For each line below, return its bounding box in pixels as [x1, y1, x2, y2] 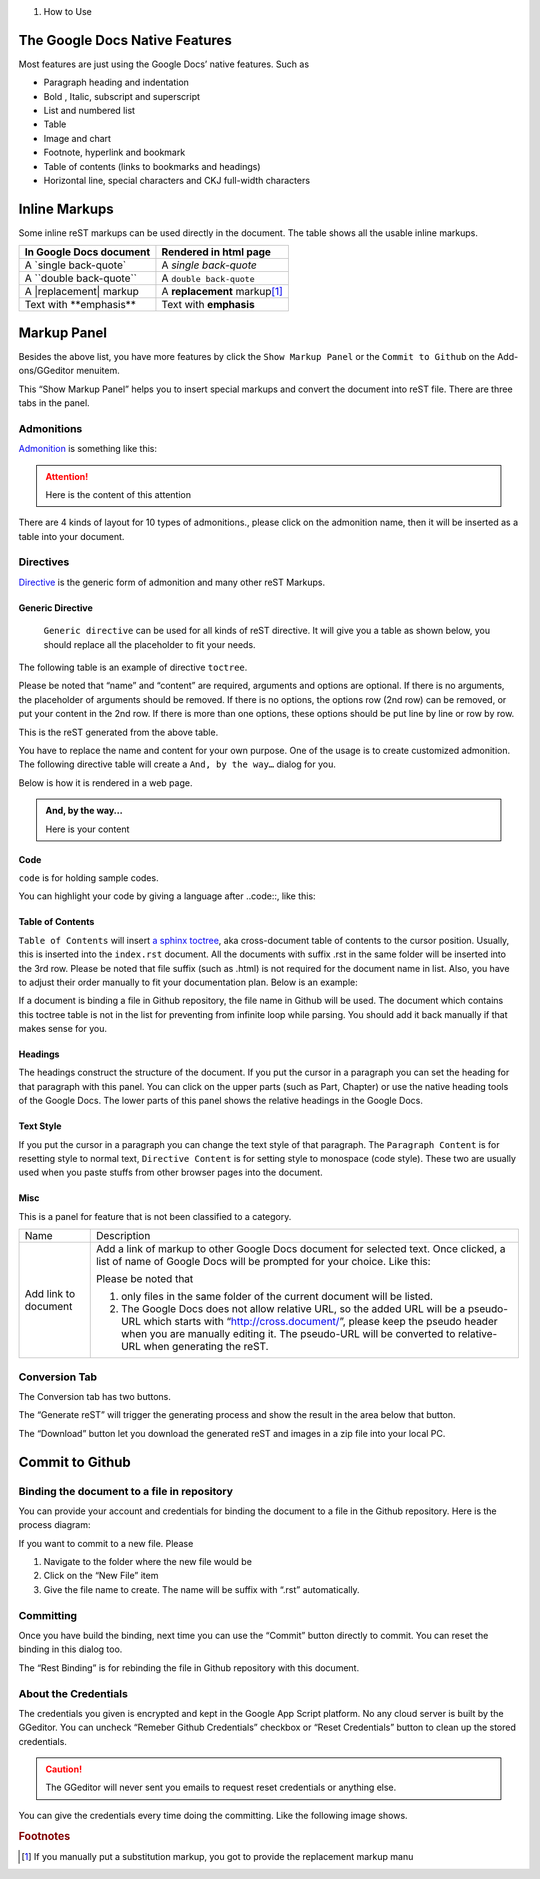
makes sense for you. [18, 1023, 107, 1035]
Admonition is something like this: [18, 443, 158, 455]
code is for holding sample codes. [18, 871, 159, 884]
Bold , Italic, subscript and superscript [43, 90, 200, 102]
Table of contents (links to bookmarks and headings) [43, 160, 261, 172]
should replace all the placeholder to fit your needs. [43, 638, 256, 650]
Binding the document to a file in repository [18, 1484, 234, 1498]
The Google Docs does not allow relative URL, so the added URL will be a [120, 1302, 466, 1316]
